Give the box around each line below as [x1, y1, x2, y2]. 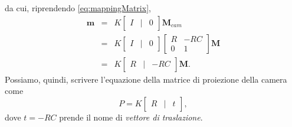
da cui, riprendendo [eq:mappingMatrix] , [5, 2, 151, 14]
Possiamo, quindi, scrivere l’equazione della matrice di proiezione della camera [5, 73, 287, 85]
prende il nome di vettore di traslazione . [59, 110, 203, 123]
